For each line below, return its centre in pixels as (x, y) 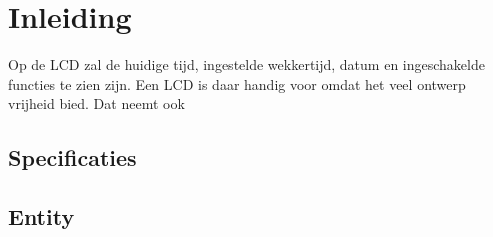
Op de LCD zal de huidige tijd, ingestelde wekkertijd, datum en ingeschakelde (246, 64)
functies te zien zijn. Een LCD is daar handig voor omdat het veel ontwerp (237, 83)
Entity (41, 216)
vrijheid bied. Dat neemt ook (96, 103)
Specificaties (72, 157)
